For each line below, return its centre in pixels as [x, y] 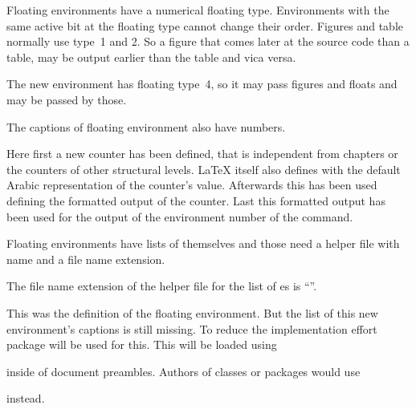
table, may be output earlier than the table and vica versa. [151, 57]
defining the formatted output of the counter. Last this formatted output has [196, 200]
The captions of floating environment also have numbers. [146, 126]
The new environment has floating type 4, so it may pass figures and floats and [202, 84]
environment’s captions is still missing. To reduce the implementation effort [192, 328]
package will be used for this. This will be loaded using [142, 344]
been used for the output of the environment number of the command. [180, 216]
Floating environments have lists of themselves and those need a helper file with [203, 243]
